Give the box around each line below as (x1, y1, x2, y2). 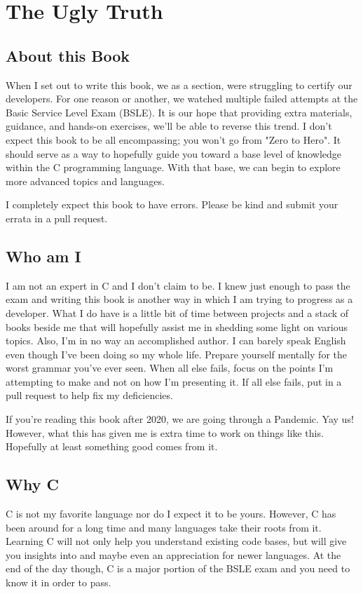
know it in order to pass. (6, 575, 111, 590)
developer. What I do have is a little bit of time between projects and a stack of (6, 305, 349, 320)
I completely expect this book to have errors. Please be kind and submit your (6, 197, 338, 212)
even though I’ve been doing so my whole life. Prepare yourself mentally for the (6, 346, 348, 361)
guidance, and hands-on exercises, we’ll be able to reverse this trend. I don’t (6, 119, 332, 133)
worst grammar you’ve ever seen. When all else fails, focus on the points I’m (6, 360, 334, 375)
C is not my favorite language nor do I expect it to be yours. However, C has (6, 506, 336, 521)
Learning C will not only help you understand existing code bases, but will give (6, 534, 347, 548)
